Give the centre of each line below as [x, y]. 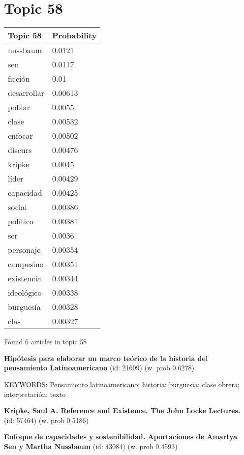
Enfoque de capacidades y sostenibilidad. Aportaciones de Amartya [121, 437]
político [21, 221]
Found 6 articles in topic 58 [46, 342]
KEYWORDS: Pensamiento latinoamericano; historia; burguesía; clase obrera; [122, 384]
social [17, 207]
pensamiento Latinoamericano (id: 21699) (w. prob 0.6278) [99, 368]
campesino [26, 264]
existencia [25, 278]
